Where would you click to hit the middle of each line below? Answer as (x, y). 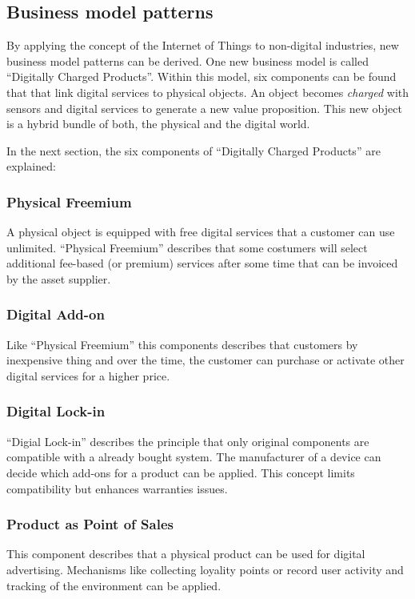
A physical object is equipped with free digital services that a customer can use (201, 232)
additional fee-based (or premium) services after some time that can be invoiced (202, 263)
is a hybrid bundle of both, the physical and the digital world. (158, 124)
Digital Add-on (56, 314)
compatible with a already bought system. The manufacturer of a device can (194, 457)
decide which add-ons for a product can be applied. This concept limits (181, 472)
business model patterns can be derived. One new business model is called (188, 60)
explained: (31, 166)
